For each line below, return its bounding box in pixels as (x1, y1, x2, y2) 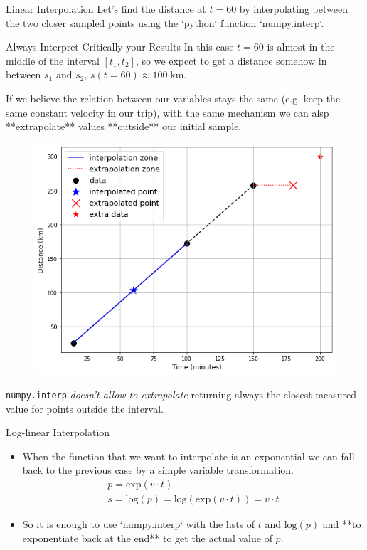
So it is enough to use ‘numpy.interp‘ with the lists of (22, 517, 255, 532)
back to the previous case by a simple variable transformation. (22, 462, 294, 477)
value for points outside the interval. (6, 401, 164, 416)
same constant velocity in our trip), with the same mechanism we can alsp (6, 105, 329, 120)
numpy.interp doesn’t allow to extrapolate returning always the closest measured (6, 386, 356, 401)
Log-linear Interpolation (6, 425, 110, 440)
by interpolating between (239, 1, 348, 16)
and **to (322, 517, 361, 532)
